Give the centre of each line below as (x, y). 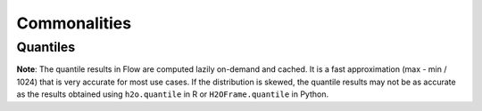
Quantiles (46, 47)
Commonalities (74, 23)
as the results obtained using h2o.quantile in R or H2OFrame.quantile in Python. (173, 94)
